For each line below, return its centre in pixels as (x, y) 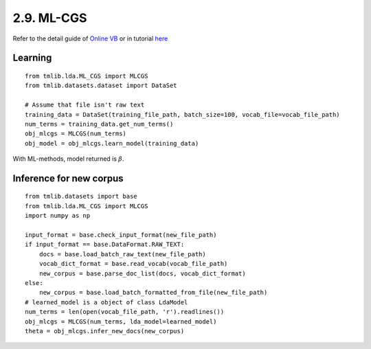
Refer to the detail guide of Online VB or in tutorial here (90, 38)
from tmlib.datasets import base (81, 196)
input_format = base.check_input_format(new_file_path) (121, 235)
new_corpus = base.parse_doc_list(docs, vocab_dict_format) (143, 273)
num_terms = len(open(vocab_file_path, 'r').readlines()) (125, 312)
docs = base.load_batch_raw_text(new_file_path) (122, 254)
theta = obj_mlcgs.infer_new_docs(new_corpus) (105, 331)
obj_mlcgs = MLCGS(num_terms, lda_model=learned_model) (121, 322)
